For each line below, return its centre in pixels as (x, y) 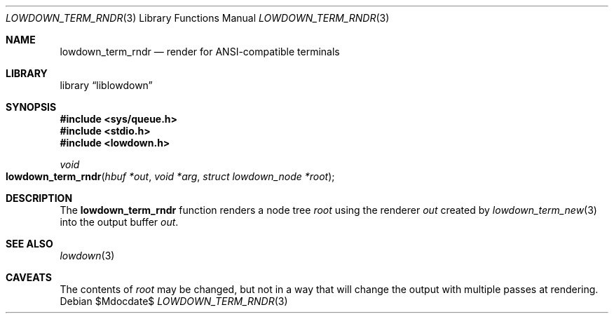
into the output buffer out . (119, 222)
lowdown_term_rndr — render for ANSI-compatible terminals (200, 52)
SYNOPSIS (31, 107)
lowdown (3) (87, 256)
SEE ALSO (29, 244)
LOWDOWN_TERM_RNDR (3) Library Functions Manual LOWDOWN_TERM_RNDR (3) (198, 18)
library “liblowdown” (106, 85)
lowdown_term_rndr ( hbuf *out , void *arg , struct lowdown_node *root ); (170, 176)
